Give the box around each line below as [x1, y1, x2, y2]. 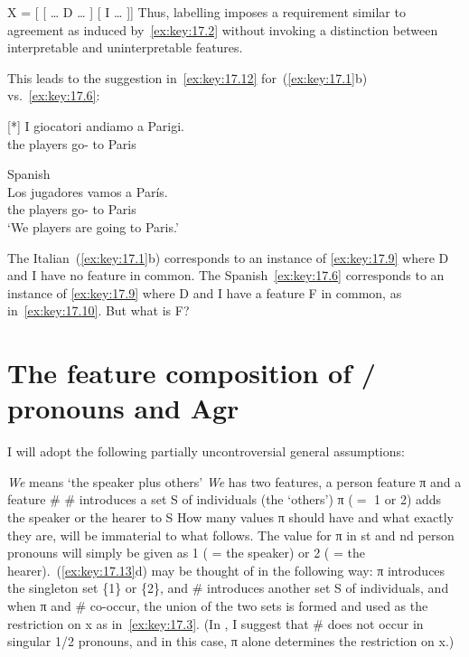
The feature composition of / [7, 354, 376, 391]
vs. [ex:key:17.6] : [7, 86, 100, 105]
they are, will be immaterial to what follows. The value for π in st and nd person [7, 525, 455, 544]
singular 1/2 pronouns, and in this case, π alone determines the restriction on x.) [7, 632, 455, 651]
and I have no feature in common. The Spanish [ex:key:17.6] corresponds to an [7, 266, 445, 285]
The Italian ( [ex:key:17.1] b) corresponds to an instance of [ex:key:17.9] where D [7, 248, 449, 267]
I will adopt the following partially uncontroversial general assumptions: [7, 442, 405, 461]
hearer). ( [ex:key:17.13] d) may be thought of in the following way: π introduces [7, 560, 446, 579]
